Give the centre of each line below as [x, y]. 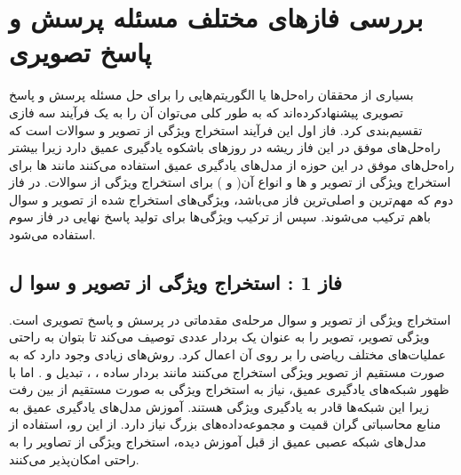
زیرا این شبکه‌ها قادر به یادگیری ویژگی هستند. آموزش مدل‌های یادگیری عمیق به [219, 406]
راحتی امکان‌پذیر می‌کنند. [74, 459]
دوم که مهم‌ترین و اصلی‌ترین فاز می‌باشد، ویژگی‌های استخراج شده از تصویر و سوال [231, 199]
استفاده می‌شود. [52, 234]
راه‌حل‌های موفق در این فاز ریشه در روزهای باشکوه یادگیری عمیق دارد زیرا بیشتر [225, 147]
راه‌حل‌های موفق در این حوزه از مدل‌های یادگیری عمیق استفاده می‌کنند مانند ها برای [232, 164]
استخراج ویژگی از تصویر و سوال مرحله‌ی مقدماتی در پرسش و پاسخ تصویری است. [230, 319]
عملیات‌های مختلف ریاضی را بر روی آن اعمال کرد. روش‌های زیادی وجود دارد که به [228, 354]
